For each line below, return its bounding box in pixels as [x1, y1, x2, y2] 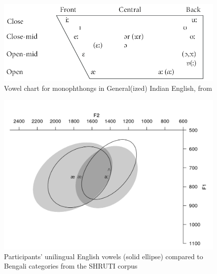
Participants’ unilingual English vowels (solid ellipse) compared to [4, 251, 203, 261]
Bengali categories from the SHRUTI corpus [4, 261, 138, 271]
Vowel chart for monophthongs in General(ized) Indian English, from [4, 82, 212, 93]
